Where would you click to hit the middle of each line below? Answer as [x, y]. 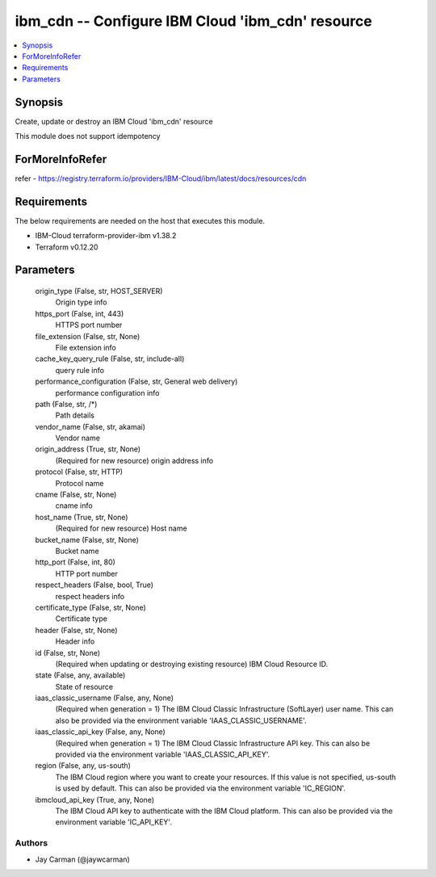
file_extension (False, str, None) [88, 336]
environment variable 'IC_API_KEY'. [114, 822]
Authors [31, 843]
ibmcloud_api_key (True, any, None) [95, 799]
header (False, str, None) [76, 630]
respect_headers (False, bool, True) [94, 585]
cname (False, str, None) [76, 495]
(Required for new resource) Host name [121, 528]
